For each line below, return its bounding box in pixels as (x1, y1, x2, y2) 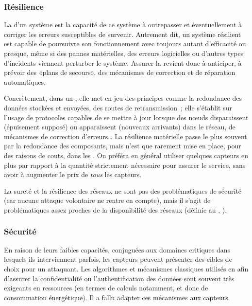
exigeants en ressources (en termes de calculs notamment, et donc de (4, 283, 208, 293)
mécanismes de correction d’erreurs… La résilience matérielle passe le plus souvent (4, 131, 247, 141)
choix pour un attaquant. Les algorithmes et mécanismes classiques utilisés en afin (4, 263, 249, 273)
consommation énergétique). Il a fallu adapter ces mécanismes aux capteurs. (4, 292, 230, 302)
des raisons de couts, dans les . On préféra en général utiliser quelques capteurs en (4, 150, 248, 160)
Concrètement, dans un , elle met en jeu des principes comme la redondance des (4, 93, 242, 103)
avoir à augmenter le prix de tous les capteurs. (4, 169, 142, 180)
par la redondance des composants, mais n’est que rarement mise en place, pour (4, 141, 241, 151)
